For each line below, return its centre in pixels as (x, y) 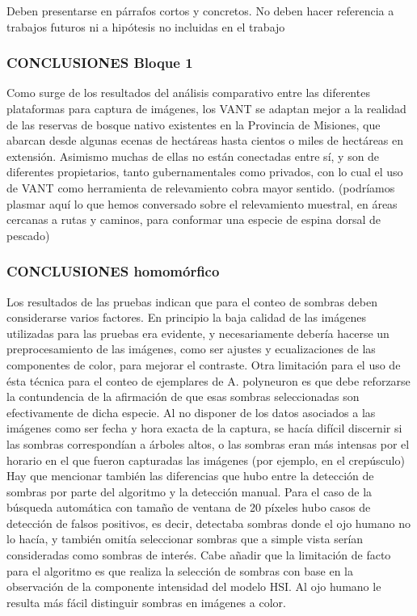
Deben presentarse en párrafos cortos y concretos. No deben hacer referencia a (200, 11)
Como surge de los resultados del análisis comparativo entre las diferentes (188, 93)
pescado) (28, 235)
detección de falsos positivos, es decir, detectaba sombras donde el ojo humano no (208, 523)
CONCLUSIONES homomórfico (113, 271)
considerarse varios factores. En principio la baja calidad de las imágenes (186, 317)
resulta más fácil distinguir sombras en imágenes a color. (146, 602)
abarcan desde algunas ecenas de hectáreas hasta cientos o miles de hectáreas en (205, 140)
